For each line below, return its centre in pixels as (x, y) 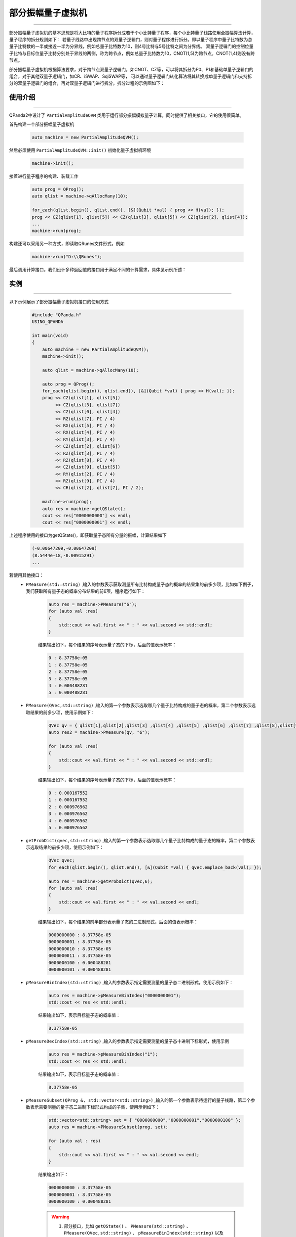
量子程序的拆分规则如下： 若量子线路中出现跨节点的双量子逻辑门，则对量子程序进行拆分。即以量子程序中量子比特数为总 (131, 39)
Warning (60, 1217)
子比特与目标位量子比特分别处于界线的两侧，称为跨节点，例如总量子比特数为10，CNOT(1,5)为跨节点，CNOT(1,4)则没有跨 (132, 53)
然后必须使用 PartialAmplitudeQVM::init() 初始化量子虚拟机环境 (80, 150)
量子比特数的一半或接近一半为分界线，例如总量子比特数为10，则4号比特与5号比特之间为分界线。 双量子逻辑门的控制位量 (131, 47)
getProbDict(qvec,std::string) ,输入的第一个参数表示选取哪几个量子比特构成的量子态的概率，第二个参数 (138, 840)
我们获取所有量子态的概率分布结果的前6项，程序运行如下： (86, 591)
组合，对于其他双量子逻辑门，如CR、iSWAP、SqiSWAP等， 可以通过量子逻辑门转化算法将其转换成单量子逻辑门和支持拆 (130, 76)
